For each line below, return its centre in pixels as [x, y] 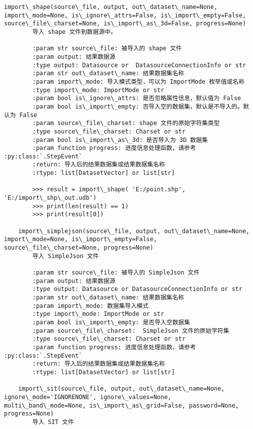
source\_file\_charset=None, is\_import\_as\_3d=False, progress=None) [125, 24]
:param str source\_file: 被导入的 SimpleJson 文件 [116, 273]
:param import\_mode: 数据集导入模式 [90, 306]
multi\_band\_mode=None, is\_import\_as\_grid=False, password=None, [122, 405]
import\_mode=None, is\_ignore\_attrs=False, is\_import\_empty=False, [125, 15]
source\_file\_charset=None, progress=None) [79, 248]
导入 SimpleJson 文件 [66, 256]
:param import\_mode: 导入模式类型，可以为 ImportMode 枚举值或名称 [138, 81]
